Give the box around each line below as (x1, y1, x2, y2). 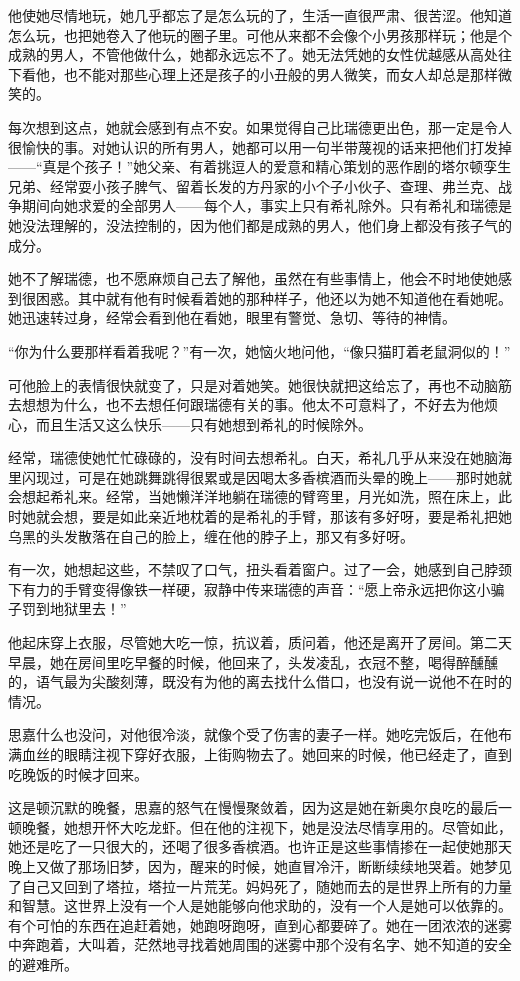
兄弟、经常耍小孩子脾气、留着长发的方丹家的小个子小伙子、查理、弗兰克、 (8, 175, 498, 196)
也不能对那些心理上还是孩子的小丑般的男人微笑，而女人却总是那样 (63, 63, 498, 84)
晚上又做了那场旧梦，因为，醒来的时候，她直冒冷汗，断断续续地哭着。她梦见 (8, 855, 512, 876)
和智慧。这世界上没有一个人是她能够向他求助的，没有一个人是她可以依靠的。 (8, 895, 512, 916)
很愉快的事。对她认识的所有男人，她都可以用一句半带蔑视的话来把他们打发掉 (8, 136, 512, 157)
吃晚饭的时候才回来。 (8, 763, 148, 784)
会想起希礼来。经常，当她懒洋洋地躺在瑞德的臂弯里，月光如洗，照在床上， (8, 486, 498, 507)
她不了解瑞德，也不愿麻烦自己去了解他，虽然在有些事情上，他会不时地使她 (8, 268, 498, 289)
